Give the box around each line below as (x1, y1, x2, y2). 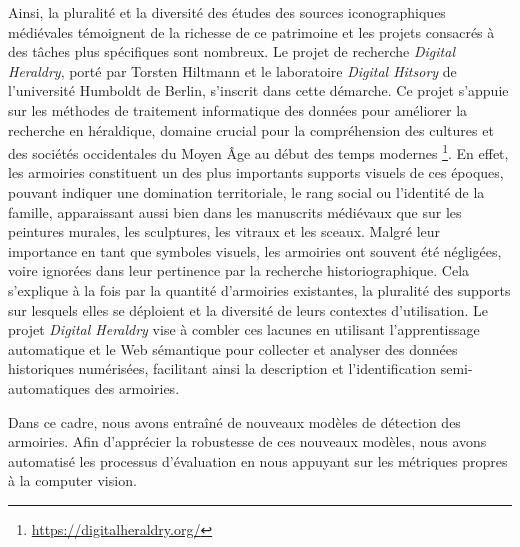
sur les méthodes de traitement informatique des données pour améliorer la (8, 99, 468, 120)
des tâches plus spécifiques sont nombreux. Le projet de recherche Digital (8, 41, 455, 62)
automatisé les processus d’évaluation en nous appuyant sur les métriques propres (8, 450, 508, 471)
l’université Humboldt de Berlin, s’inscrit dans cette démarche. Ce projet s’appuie (8, 80, 509, 101)
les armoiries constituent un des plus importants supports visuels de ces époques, (8, 162, 504, 183)
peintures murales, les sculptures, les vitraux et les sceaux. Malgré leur (8, 221, 441, 242)
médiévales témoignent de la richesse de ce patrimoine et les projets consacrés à (8, 21, 495, 42)
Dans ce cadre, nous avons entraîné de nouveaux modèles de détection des (8, 411, 461, 432)
